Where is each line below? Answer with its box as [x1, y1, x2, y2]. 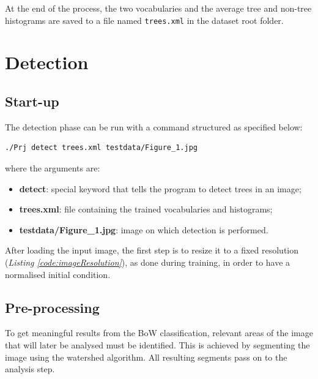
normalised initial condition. [5, 268, 111, 280]
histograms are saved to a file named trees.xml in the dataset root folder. [5, 13, 284, 26]
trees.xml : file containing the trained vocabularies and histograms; [19, 203, 273, 216]
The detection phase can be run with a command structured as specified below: [5, 120, 303, 133]
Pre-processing [5, 298, 100, 317]
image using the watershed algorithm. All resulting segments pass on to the [5, 350, 287, 363]
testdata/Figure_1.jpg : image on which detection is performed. [19, 223, 268, 236]
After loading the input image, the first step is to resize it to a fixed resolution [5, 244, 299, 257]
